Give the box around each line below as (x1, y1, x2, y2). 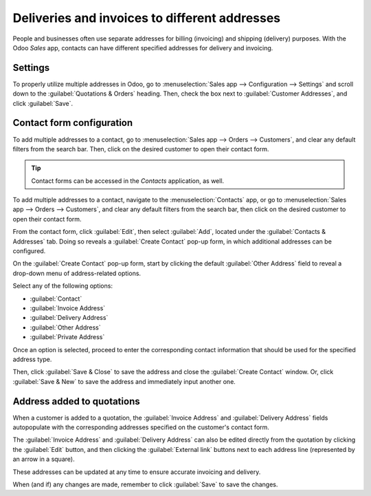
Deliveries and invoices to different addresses (12, 10, 281, 25)
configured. (12, 247, 46, 255)
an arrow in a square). (12, 455, 75, 464)
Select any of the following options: (12, 282, 113, 290)
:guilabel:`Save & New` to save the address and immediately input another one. (12, 377, 236, 385)
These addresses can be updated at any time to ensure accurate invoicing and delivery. (12, 468, 261, 476)
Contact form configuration (12, 117, 133, 129)
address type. (12, 355, 52, 363)
